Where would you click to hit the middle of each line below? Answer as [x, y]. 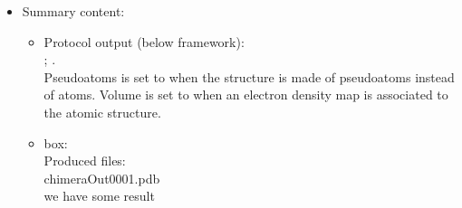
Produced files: [85, 161]
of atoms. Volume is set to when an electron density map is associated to [246, 95]
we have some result [99, 196]
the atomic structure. [102, 112]
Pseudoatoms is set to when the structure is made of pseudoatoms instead [249, 76]
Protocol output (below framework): [144, 41]
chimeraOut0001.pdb [102, 178]
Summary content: [73, 11]
